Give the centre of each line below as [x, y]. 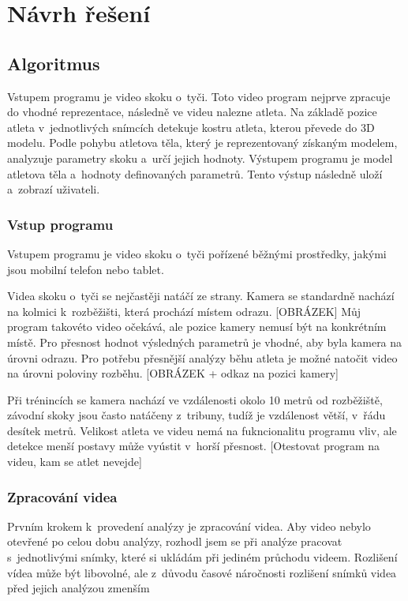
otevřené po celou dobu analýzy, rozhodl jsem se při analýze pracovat [175, 541]
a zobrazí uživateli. [54, 189]
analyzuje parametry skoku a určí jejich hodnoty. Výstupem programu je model [200, 158]
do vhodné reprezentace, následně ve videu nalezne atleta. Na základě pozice [192, 112]
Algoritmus [54, 63]
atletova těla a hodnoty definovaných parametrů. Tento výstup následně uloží [195, 173]
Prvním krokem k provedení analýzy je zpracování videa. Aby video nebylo [189, 526]
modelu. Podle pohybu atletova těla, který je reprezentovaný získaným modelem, [202, 143]
